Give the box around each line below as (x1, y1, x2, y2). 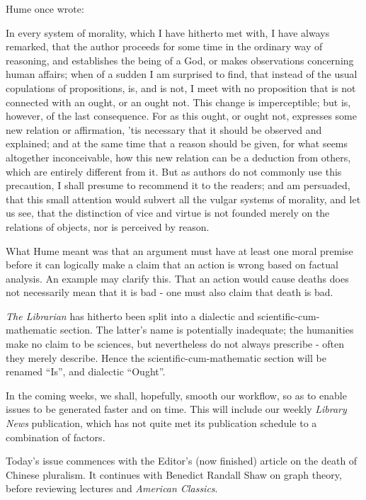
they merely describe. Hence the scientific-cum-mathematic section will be (6, 350, 326, 365)
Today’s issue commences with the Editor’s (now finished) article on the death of (6, 453, 358, 468)
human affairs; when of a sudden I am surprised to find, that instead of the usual (6, 67, 358, 81)
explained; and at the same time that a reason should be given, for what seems (6, 136, 348, 151)
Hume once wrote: (6, 1, 84, 16)
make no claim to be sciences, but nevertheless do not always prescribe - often (6, 336, 345, 351)
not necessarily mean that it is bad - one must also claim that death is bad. (6, 285, 333, 300)
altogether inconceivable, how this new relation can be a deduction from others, (6, 149, 351, 164)
